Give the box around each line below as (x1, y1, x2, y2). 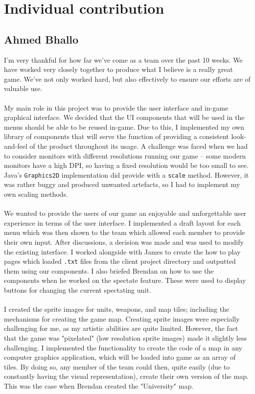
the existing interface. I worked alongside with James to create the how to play (4, 246, 241, 256)
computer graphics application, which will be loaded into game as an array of (4, 352, 236, 362)
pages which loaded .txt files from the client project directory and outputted (4, 256, 236, 266)
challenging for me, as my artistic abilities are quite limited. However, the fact (4, 323, 238, 333)
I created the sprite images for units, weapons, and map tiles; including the (4, 304, 230, 314)
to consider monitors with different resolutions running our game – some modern (4, 150, 246, 161)
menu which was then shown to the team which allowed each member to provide (4, 227, 245, 237)
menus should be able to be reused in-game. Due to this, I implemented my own (4, 121, 244, 132)
